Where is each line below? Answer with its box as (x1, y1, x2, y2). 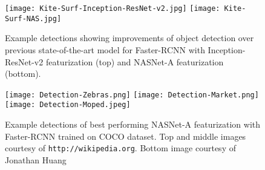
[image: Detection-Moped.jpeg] (5, 100, 131, 110)
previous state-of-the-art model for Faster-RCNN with (5, 43, 205, 56)
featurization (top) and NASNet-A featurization (45, 55, 224, 68)
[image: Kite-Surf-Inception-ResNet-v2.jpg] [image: (5, 4, 220, 13)
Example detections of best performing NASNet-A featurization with (5, 118, 261, 130)
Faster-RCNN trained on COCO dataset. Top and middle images (5, 129, 246, 142)
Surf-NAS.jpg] (5, 14, 62, 23)
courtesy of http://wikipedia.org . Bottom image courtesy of (5, 142, 236, 154)
